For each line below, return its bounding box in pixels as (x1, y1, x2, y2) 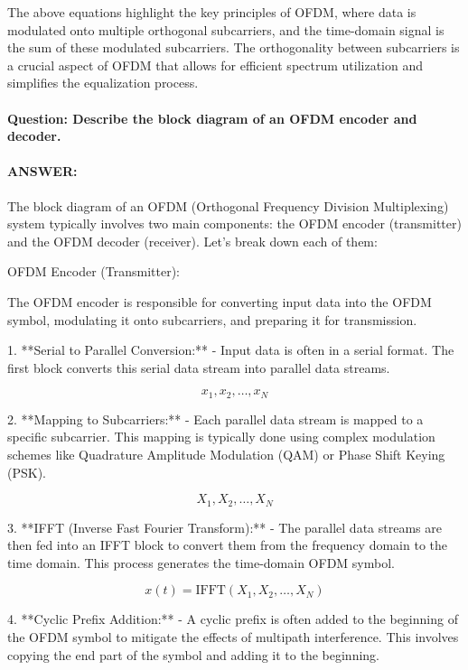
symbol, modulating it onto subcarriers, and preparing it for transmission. (7, 310, 417, 329)
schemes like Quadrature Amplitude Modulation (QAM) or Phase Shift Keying (7, 444, 445, 463)
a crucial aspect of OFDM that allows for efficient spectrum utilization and (7, 55, 424, 74)
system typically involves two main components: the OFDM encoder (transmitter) (7, 214, 462, 233)
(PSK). (7, 462, 46, 481)
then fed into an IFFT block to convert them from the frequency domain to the (7, 535, 448, 554)
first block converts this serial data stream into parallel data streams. (7, 358, 390, 377)
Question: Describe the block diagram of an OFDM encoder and (7, 108, 417, 127)
